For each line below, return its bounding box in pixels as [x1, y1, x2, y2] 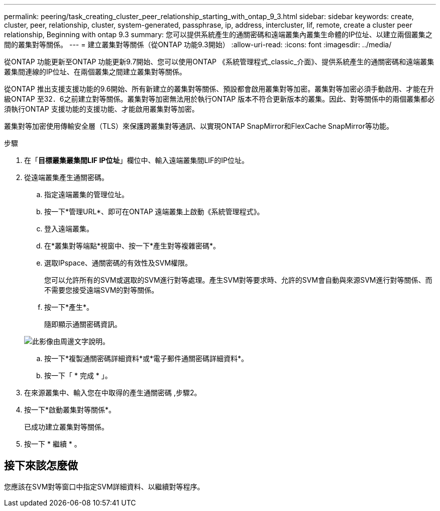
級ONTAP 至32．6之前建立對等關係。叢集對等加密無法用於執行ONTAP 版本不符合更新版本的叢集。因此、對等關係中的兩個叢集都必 [4, 95, 435, 103]
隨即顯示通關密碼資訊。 [44, 320, 122, 328]
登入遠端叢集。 [44, 224, 93, 233]
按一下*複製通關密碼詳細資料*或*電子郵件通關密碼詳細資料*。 [44, 354, 249, 363]
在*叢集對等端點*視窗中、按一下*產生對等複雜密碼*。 [44, 241, 221, 250]
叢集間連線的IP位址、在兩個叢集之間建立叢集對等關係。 [4, 67, 186, 76]
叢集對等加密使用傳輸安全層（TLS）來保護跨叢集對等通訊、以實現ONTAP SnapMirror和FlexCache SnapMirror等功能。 [4, 122, 394, 130]
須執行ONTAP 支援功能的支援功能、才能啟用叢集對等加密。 [4, 105, 199, 113]
